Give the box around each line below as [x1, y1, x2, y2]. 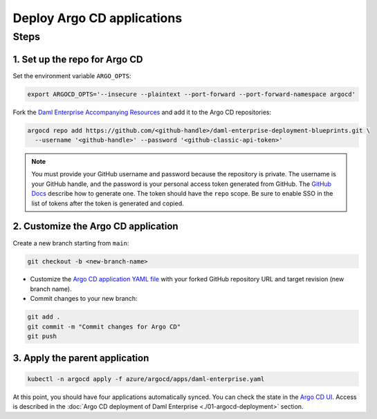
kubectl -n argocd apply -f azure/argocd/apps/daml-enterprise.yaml [27, 375, 265, 383]
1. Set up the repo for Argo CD [12, 53, 143, 65]
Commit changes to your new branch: [30, 295, 138, 303]
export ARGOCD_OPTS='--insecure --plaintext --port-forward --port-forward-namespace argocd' [27, 90, 356, 98]
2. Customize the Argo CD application [12, 221, 179, 232]
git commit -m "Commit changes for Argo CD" [27, 322, 181, 330]
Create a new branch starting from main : [12, 239, 129, 247]
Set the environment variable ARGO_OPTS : [12, 71, 131, 80]
